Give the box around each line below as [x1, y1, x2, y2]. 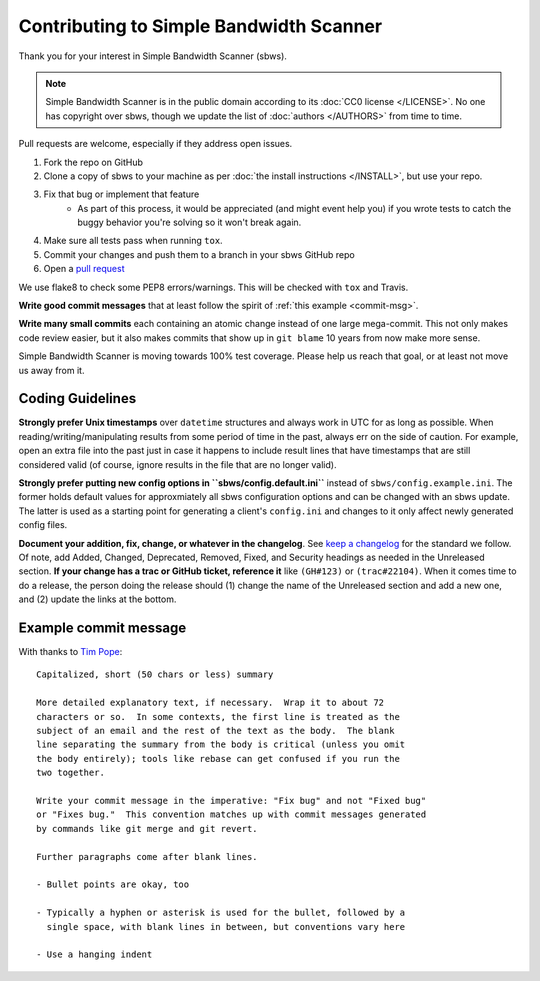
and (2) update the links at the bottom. [18, 593, 177, 605]
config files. [18, 519, 68, 531]
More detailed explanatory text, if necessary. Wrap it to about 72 [36, 697, 385, 709]
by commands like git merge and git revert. [36, 823, 259, 834]
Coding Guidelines [18, 390, 137, 407]
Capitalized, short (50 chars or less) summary [36, 669, 274, 680]
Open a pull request [43, 263, 125, 275]
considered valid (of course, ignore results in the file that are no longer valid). [18, 458, 337, 470]
